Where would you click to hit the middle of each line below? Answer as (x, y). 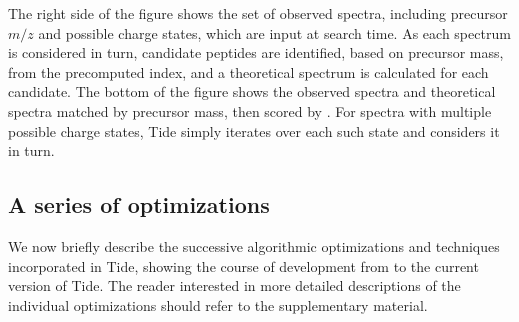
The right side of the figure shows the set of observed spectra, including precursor (258, 13)
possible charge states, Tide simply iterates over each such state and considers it (254, 130)
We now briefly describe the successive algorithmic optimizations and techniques (254, 245)
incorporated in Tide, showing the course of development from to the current (243, 265)
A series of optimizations (139, 204)
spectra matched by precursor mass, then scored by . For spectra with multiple (250, 110)
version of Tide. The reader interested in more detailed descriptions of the (234, 285)
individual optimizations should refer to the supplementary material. (218, 304)
